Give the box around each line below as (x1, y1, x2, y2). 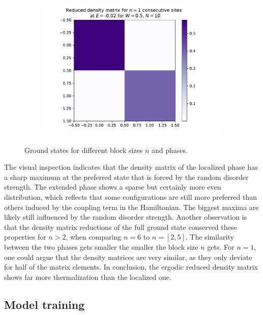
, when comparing (66, 231, 122, 242)
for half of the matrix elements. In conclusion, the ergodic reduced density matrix (4, 261, 258, 272)
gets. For (207, 241, 235, 252)
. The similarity (185, 231, 234, 242)
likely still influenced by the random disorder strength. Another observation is (4, 212, 247, 222)
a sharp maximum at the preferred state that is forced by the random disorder (4, 171, 249, 182)
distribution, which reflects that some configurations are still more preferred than (4, 191, 257, 202)
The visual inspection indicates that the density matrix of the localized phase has (4, 162, 258, 172)
